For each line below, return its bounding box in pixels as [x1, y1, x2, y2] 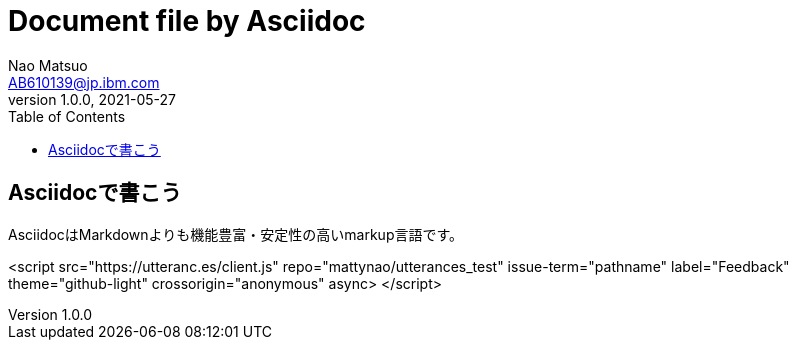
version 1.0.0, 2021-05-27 [8, 90, 176, 108]
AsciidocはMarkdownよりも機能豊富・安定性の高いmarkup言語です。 [8, 225, 464, 243]
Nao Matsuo [8, 56, 88, 74]
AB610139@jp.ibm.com [8, 73, 160, 91]
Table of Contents [8, 107, 126, 125]
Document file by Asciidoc [8, 4, 366, 38]
